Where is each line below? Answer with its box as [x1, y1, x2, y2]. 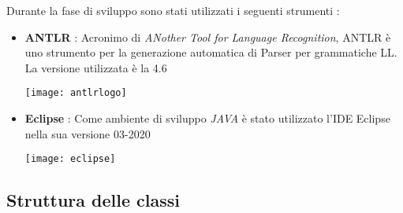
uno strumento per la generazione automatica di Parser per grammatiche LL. [24, 44, 397, 61]
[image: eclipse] [24, 153, 116, 165]
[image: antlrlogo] [24, 87, 127, 99]
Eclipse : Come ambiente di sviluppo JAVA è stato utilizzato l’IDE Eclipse [24, 110, 390, 127]
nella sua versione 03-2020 [24, 125, 151, 141]
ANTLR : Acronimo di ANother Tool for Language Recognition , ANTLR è [24, 28, 391, 45]
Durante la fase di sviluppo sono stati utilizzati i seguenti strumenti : [6, 2, 340, 18]
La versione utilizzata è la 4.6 [24, 59, 167, 75]
